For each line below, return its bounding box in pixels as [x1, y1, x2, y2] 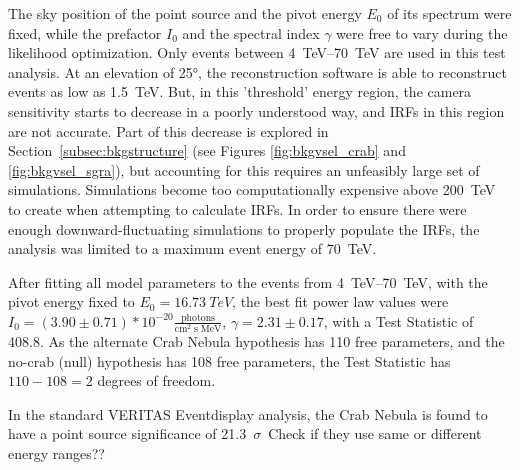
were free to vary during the [336, 22, 508, 43]
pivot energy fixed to [8, 291, 135, 312]
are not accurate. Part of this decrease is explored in [8, 120, 329, 141]
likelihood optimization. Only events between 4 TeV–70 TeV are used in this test [8, 42, 506, 63]
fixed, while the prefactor [8, 22, 162, 43]
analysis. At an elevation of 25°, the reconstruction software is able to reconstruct [8, 61, 507, 82]
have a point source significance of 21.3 [8, 423, 247, 444]
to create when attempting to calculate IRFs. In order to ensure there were [8, 198, 467, 219]
